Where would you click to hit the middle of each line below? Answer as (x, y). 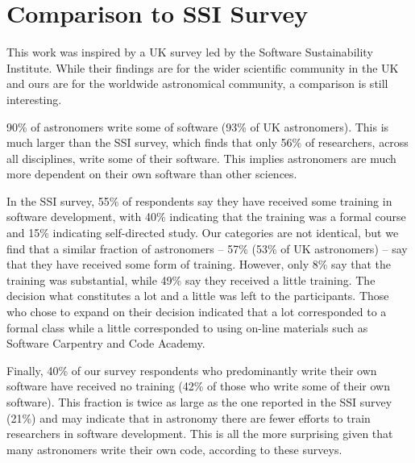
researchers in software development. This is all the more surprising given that (200, 434)
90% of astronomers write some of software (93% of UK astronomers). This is (198, 126)
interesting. (34, 99)
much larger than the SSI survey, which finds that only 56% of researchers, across (207, 142)
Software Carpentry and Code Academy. (106, 343)
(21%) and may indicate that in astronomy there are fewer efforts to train (189, 417)
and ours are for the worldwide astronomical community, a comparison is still (197, 83)
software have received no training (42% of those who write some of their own (198, 386)
